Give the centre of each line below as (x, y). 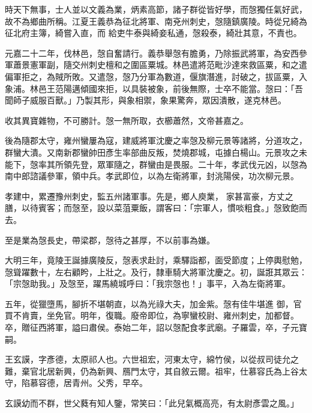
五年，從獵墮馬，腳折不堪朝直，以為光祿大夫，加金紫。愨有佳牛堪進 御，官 (153, 303)
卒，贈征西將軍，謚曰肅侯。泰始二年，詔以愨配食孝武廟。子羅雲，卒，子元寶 (156, 327)
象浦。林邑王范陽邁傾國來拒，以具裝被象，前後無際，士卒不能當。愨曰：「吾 (154, 88)
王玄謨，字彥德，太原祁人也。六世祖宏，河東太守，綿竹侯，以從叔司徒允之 (152, 359)
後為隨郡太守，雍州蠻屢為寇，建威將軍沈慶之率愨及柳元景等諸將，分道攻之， (156, 140)
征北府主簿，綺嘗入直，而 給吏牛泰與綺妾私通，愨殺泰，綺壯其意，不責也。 (153, 33)
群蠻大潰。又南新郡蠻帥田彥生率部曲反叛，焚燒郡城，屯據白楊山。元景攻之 (152, 152)
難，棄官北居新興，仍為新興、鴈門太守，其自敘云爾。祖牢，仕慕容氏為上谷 (152, 371)
